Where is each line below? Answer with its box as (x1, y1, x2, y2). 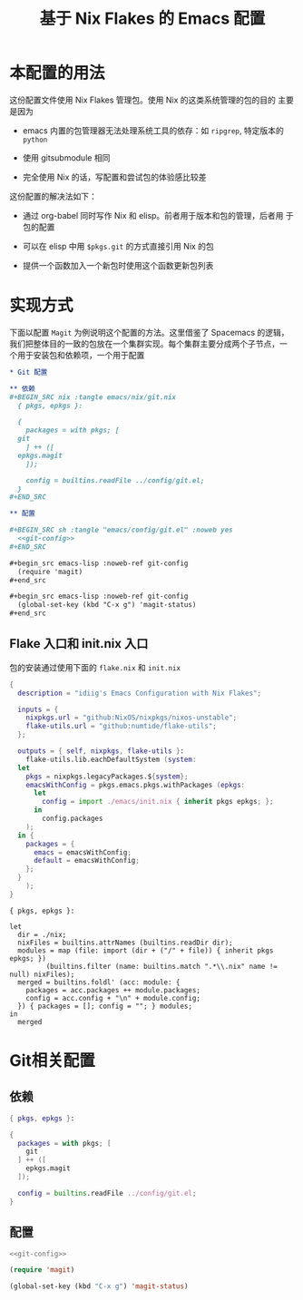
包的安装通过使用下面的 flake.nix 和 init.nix (9, 661, 181, 672)
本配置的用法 (9, 63, 106, 83)
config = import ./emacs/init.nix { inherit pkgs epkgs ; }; (42, 797, 274, 806)
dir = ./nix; (17, 930, 67, 939)
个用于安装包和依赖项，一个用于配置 (9, 349, 145, 360)
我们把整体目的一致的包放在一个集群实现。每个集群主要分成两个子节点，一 (9, 337, 288, 349)
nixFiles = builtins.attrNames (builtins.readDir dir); (17, 938, 233, 947)
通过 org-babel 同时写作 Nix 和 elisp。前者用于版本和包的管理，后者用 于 (22, 210, 295, 220)
